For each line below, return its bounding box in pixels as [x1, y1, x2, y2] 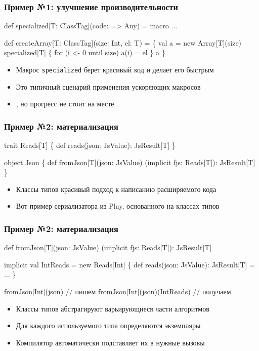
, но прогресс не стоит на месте [16, 98, 114, 109]
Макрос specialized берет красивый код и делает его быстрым [16, 64, 214, 74]
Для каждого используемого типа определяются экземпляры [16, 320, 201, 331]
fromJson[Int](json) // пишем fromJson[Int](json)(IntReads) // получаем [4, 286, 231, 297]
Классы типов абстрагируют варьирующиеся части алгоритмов [16, 303, 209, 314]
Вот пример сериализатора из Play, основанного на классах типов [16, 201, 220, 211]
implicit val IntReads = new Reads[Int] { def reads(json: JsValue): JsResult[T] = [4, 259, 255, 269]
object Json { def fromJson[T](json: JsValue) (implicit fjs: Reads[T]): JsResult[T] [4, 157, 255, 167]
